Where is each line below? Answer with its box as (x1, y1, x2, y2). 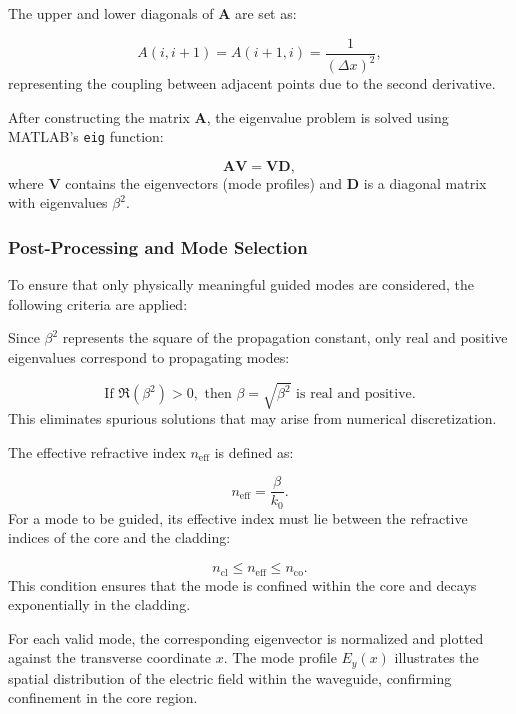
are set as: (235, 3, 297, 23)
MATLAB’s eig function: (8, 126, 164, 147)
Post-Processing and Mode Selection (8, 234, 308, 259)
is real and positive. (296, 387, 416, 402)
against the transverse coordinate (8, 647, 211, 668)
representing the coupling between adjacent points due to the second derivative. (8, 73, 496, 93)
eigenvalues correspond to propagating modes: (8, 347, 290, 368)
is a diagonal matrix (363, 172, 487, 193)
